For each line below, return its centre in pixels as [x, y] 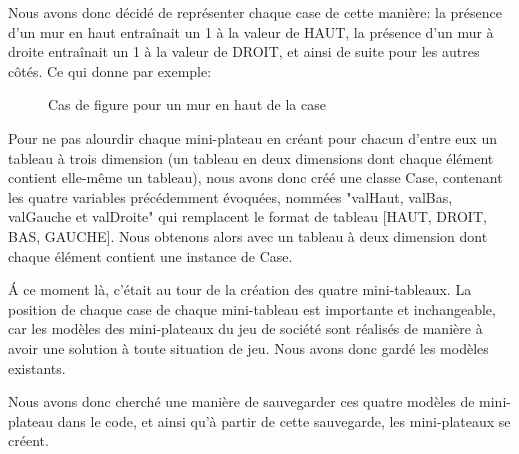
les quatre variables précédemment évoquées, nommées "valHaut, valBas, [230, 196]
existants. [37, 367]
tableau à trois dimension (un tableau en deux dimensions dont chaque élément [251, 157]
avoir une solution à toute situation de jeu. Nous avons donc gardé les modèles [248, 347]
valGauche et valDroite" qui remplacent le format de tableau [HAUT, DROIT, [247, 216]
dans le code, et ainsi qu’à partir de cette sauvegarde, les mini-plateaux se [284, 420]
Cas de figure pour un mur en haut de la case [187, 104]
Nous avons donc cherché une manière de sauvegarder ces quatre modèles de [241, 401]
